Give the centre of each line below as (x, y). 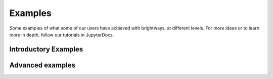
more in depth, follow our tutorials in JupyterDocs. (62, 34)
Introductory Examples (46, 49)
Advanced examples (42, 65)
